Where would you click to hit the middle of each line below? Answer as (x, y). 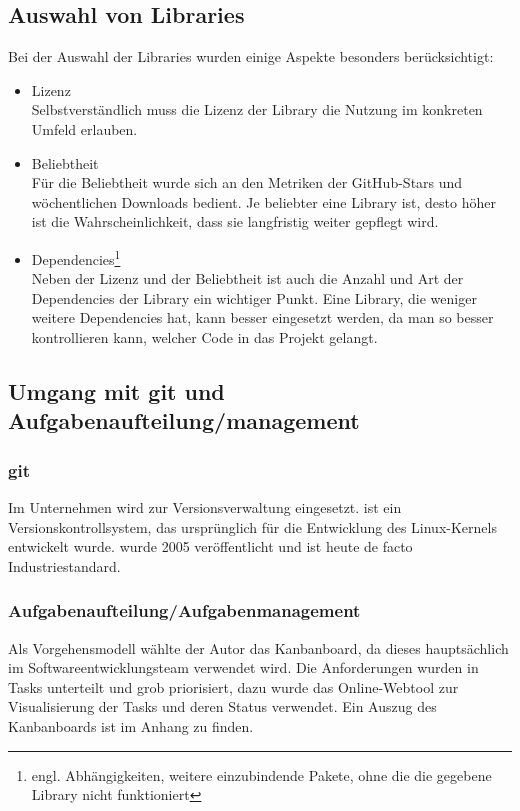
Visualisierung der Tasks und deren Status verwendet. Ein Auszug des (222, 706)
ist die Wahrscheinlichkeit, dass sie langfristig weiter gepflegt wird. (235, 221)
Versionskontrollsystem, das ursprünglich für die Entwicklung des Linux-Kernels (252, 526)
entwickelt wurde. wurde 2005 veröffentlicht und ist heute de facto (210, 546)
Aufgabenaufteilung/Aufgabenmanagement (184, 610)
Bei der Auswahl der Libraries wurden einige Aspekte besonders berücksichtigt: (251, 56)
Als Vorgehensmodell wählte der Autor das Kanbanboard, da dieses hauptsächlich (258, 647)
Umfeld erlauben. (84, 128)
